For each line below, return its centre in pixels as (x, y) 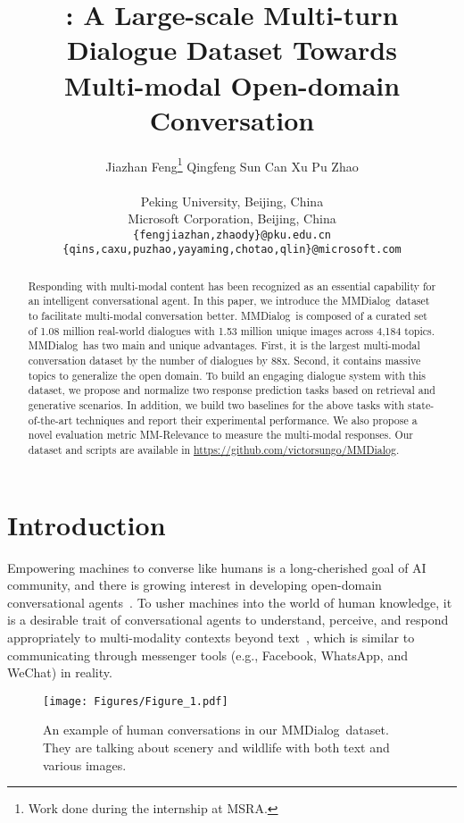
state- (421, 405)
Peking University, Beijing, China (232, 201)
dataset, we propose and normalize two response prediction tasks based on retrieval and (232, 390)
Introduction (87, 524)
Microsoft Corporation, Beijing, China (232, 218)
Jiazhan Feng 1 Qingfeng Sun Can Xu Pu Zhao (232, 164)
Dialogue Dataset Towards (232, 50)
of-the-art (50, 420)
